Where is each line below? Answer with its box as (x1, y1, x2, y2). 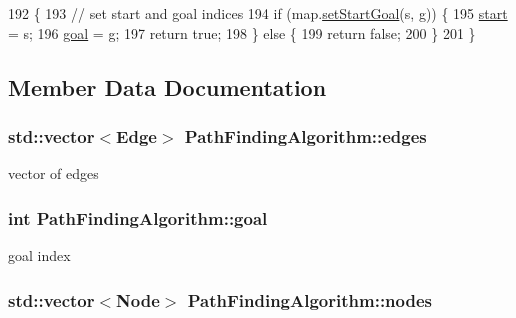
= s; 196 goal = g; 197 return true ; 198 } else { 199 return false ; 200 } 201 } (8, 22, 476, 43)
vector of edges (8, 163, 99, 184)
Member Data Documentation (8, 71, 327, 102)
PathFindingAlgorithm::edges (184, 123, 427, 148)
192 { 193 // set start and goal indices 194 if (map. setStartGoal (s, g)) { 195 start (8, 3, 508, 23)
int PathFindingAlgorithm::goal (8, 205, 268, 230)
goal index (8, 245, 71, 265)
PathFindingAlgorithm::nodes (187, 287, 432, 312)
